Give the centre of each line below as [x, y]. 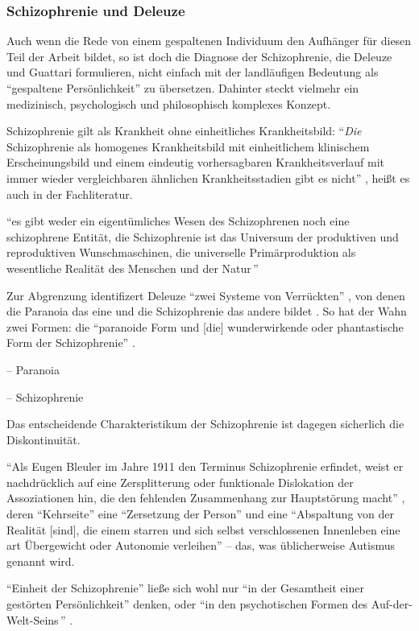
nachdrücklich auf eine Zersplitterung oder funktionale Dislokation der [180, 482]
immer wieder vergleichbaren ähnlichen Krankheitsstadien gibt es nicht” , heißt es [208, 177]
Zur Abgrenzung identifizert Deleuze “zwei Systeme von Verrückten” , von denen [206, 295]
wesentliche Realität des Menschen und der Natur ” [133, 268]
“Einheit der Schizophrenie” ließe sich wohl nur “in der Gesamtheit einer [185, 588]
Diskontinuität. [44, 439]
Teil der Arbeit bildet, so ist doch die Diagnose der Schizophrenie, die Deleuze [199, 56]
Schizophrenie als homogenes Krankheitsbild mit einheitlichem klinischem [188, 146]
